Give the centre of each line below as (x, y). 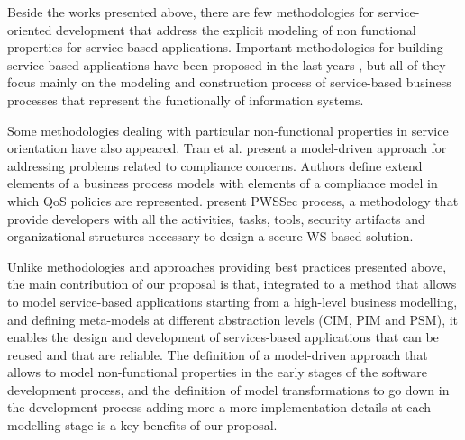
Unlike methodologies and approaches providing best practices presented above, (227, 266)
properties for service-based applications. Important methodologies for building (225, 47)
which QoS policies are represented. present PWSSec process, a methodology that (233, 200)
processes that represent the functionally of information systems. (186, 99)
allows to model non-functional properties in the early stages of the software (218, 372)
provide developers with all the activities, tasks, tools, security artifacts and (216, 218)
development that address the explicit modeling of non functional (236, 29)
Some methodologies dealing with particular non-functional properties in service (228, 130)
